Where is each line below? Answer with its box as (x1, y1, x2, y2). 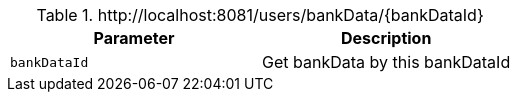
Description (340, 28, 432, 48)
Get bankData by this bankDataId (262, 52, 511, 72)
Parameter (93, 28, 175, 48)
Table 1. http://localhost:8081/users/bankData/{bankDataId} (36, 5, 484, 25)
